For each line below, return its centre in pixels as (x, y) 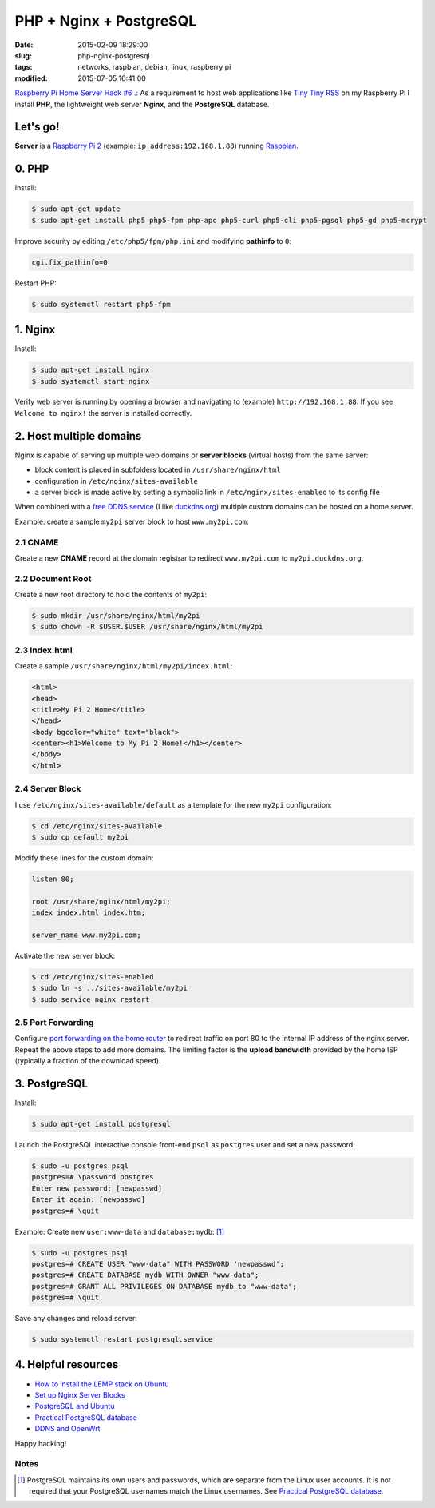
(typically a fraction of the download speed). (88, 1061)
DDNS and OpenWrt (67, 1429)
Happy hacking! (41, 1443)
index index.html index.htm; (89, 913)
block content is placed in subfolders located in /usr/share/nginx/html (158, 470)
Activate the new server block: (65, 955)
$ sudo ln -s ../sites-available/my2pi (109, 988)
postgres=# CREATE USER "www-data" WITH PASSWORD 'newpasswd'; (158, 1264)
